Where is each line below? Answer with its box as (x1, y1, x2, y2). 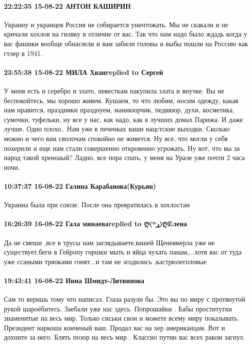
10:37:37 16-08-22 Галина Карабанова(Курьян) (4, 181, 156, 191)
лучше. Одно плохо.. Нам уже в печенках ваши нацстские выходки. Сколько (4, 124, 230, 134)
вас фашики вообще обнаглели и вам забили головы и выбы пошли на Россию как (4, 38, 248, 48)
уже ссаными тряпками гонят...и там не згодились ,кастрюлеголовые (4, 256, 207, 266)
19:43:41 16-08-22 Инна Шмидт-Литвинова (4, 275, 144, 285)
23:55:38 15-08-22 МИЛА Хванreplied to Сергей (4, 67, 163, 77)
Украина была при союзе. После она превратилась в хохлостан (4, 200, 190, 210)
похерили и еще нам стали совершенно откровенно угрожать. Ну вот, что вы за (4, 143, 240, 153)
